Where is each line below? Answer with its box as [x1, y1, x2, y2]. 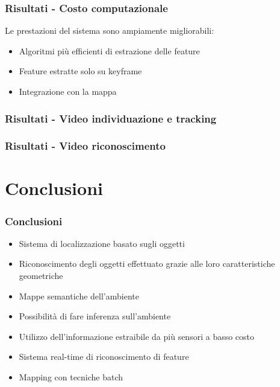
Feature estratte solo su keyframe [19, 65, 142, 77]
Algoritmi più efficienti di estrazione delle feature [19, 44, 200, 57]
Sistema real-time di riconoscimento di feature [19, 350, 189, 363]
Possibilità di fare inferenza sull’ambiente [19, 310, 171, 322]
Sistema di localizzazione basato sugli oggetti [19, 237, 185, 249]
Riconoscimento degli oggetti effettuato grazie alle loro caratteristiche [19, 257, 275, 270]
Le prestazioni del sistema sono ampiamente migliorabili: [5, 24, 214, 37]
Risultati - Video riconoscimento [5, 138, 166, 153]
